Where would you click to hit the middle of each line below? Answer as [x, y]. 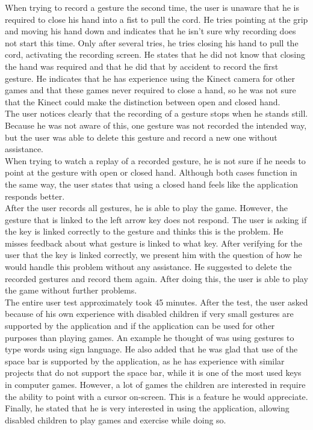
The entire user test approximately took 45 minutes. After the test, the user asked [156, 302]
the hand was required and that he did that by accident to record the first [142, 66]
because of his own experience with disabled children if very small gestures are [149, 314]
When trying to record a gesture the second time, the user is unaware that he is [152, 7]
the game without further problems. [71, 290]
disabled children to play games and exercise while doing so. [116, 419]
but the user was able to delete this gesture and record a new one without [141, 137]
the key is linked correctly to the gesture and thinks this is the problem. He [144, 231]
